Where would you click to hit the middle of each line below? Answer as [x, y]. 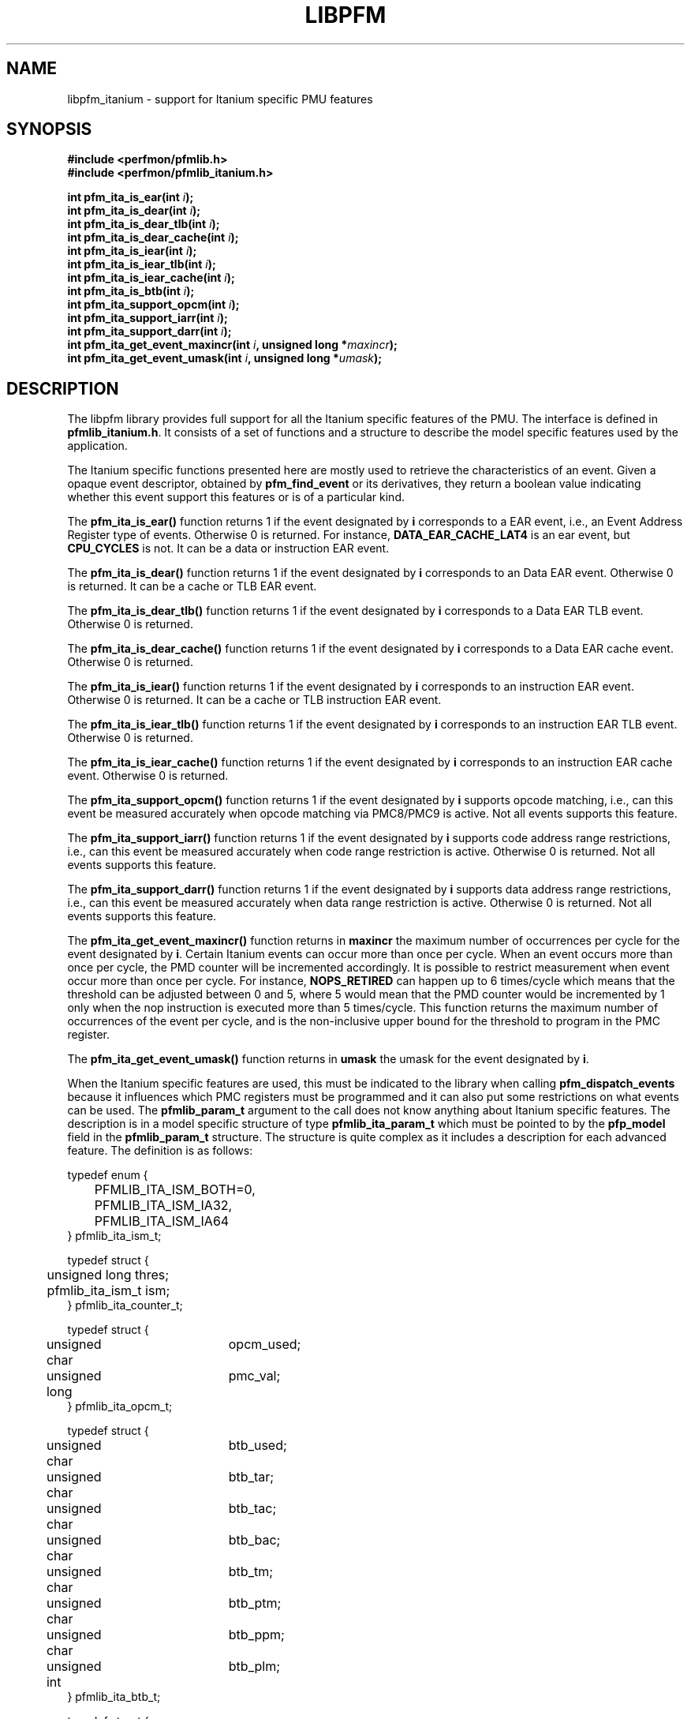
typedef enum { [108, 1175]
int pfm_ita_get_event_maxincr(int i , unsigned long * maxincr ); [232, 345]
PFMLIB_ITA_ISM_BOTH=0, [175, 1190]
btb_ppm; [256, 1635]
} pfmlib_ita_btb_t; [114, 1697]
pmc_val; [254, 1376]
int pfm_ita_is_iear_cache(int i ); [151, 278]
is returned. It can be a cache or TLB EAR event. [192, 586]
